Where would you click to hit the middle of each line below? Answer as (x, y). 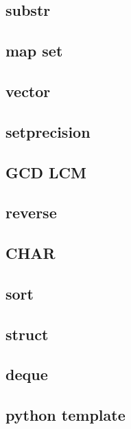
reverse (31, 212)
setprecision (48, 131)
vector (28, 91)
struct (27, 334)
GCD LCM (46, 172)
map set (34, 51)
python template (65, 415)
